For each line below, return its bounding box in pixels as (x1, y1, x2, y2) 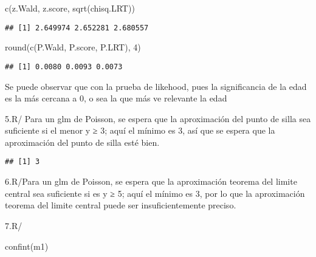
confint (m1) (5, 239, 49, 252)
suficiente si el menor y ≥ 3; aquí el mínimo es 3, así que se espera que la (5, 124, 275, 137)
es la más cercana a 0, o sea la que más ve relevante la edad (5, 92, 227, 105)
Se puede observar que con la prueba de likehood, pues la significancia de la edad (5, 80, 307, 92)
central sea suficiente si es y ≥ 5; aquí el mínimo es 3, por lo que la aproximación (5, 187, 305, 199)
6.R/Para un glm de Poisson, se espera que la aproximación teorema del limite (5, 175, 297, 188)
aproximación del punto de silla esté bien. (5, 135, 160, 148)
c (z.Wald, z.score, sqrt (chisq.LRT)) (5, 2, 135, 14)
